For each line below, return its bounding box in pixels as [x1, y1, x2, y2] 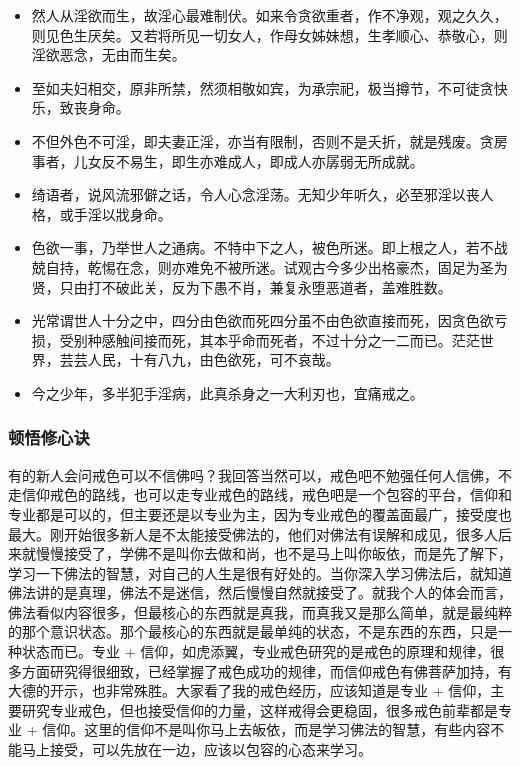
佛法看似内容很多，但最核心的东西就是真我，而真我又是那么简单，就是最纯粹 [8, 601, 512, 622]
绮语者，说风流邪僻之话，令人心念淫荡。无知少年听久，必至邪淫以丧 [31, 184, 480, 205]
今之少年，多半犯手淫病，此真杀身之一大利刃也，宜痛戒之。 [31, 382, 424, 403]
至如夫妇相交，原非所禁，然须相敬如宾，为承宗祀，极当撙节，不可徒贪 [31, 77, 494, 98]
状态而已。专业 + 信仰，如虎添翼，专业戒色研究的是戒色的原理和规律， [21, 641, 491, 662]
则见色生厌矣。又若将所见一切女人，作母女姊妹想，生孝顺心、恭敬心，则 [31, 24, 508, 45]
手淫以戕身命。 [73, 203, 172, 224]
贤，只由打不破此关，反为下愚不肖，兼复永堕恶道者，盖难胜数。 [31, 276, 452, 297]
